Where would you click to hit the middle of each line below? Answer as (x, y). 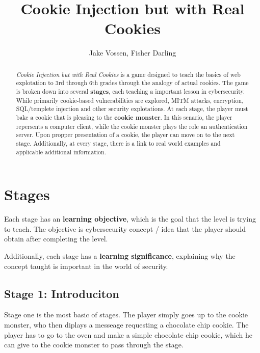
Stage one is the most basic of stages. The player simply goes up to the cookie (126, 315)
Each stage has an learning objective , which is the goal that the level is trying (130, 219)
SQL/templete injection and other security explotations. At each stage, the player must (132, 109)
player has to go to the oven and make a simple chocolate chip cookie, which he (128, 334)
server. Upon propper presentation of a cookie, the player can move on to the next (125, 135)
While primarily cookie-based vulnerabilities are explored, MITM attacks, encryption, (130, 100)
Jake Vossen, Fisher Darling (133, 53)
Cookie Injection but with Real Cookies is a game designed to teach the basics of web (128, 74)
